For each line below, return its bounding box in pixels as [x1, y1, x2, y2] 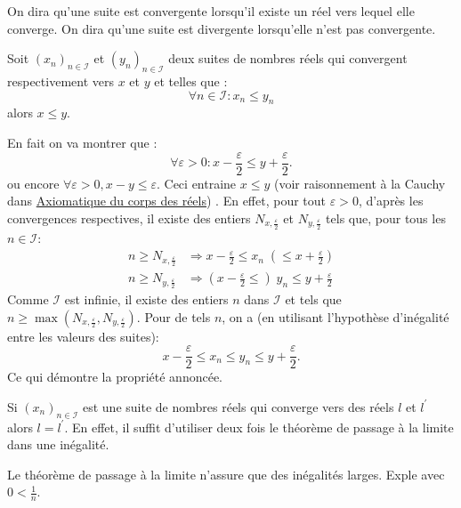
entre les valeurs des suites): [7, 327, 159, 345]
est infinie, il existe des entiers [64, 289, 229, 308]
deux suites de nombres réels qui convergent [168, 49, 408, 68]
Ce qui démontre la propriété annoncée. [7, 367, 223, 386]
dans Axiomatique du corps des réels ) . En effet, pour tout [7, 191, 327, 210]
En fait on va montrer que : [7, 133, 158, 151]
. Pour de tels [136, 307, 211, 326]
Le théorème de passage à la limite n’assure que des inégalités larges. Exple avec [7, 464, 445, 483]
